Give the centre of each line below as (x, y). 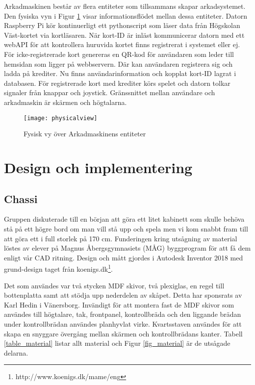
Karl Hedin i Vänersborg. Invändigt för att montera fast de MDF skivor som (119, 304)
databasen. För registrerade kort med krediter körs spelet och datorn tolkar (117, 83)
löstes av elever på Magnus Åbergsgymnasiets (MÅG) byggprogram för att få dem (127, 248)
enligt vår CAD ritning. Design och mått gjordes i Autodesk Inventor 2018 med (124, 257)
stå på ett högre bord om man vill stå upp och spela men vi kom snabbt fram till (126, 228)
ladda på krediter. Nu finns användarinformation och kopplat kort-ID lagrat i (120, 73)
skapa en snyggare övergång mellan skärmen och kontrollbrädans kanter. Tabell (123, 333)
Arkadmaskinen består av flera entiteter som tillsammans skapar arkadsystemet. (125, 6)
